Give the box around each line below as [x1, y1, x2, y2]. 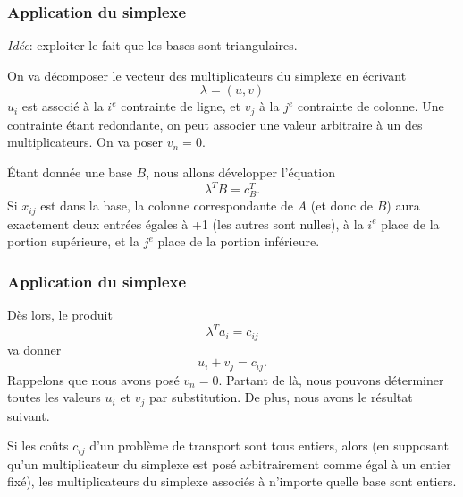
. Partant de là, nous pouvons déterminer [218, 370, 444, 389]
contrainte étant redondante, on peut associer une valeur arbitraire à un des [7, 115, 423, 133]
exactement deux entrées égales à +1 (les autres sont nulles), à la [7, 214, 364, 233]
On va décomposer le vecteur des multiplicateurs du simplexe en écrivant [7, 65, 407, 84]
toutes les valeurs [7, 388, 101, 407]
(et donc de [310, 196, 373, 215]
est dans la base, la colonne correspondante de [40, 196, 293, 215]
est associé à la [21, 97, 104, 116]
